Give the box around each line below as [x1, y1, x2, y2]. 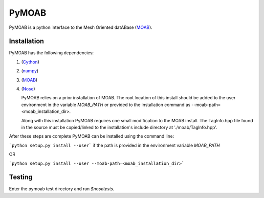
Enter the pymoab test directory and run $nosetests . [9, 186, 114, 192]
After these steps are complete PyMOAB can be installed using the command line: [9, 133, 174, 139]
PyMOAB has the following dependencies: [9, 50, 94, 56]
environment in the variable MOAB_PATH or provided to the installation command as [21, 102, 191, 108]
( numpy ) [21, 68, 39, 74]
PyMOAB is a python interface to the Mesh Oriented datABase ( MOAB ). [9, 24, 153, 30]
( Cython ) [21, 59, 40, 65]
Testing [9, 173, 33, 181]
